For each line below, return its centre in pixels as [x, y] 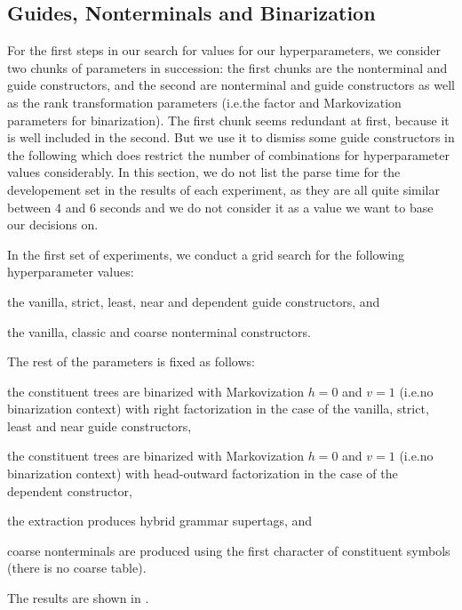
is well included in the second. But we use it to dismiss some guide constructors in [231, 137]
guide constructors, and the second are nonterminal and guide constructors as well [231, 85]
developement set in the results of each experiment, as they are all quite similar [223, 189]
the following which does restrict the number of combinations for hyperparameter [228, 154]
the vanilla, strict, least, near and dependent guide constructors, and [194, 301]
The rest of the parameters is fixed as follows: [131, 361]
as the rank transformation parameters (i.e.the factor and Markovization [204, 102]
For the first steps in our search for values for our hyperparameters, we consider [224, 50]
